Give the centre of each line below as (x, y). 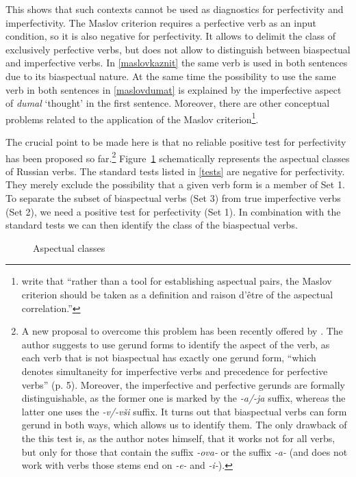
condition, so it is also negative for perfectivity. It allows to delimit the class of (170, 36)
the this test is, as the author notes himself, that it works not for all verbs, (178, 438)
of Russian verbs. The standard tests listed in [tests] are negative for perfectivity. (175, 171)
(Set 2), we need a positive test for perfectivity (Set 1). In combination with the (173, 211)
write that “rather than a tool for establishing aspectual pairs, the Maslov (177, 281)
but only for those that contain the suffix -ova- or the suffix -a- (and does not (185, 451)
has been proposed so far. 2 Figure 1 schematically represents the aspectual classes (178, 157)
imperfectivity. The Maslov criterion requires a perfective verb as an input (161, 22)
